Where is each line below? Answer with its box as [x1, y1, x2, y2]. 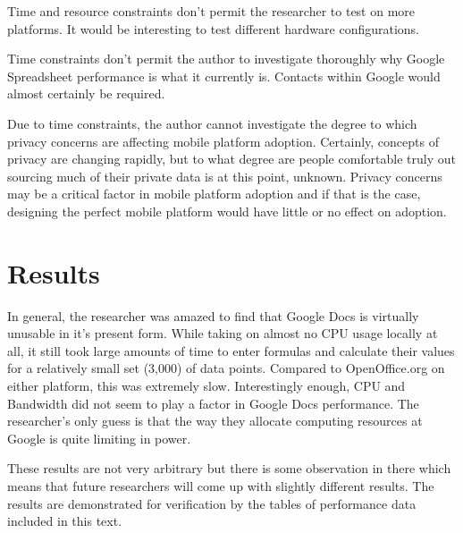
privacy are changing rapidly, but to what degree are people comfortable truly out [7, 149, 456, 168]
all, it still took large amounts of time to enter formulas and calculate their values [7, 341, 455, 360]
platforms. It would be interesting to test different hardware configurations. [7, 19, 420, 38]
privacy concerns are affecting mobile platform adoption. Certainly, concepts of [7, 131, 439, 150]
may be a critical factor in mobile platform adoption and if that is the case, [7, 184, 421, 203]
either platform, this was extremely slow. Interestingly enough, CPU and [7, 376, 406, 395]
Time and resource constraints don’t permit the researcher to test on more [7, 2, 416, 20]
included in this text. [7, 512, 122, 530]
